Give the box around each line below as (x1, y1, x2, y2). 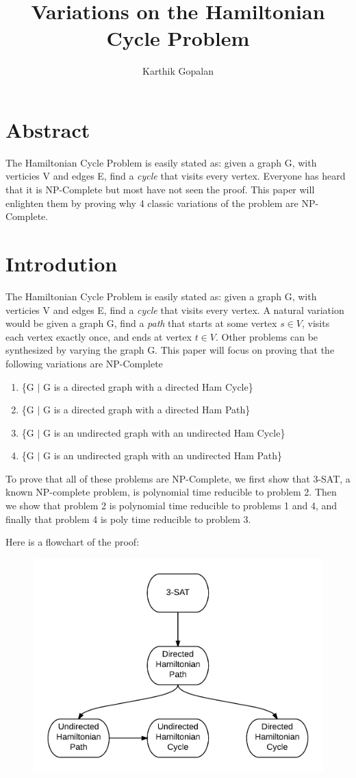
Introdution (5, 250, 118, 277)
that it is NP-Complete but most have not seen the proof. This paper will (5, 182, 315, 197)
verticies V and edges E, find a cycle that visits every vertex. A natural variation (5, 302, 344, 317)
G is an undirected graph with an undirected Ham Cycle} (43, 425, 285, 439)
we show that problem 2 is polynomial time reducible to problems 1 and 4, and (5, 498, 338, 513)
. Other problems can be (215, 329, 318, 343)
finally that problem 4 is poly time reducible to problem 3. (5, 511, 251, 526)
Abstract (5, 115, 90, 143)
